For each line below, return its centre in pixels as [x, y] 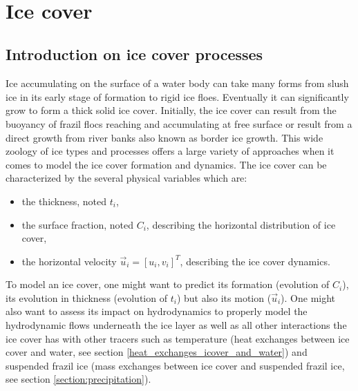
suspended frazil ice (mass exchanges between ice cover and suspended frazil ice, [175, 365]
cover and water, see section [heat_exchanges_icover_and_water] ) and [157, 352]
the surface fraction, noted [77, 224]
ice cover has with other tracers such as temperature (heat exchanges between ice [178, 338]
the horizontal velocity [69, 261]
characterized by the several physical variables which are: [126, 178]
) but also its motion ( [224, 297]
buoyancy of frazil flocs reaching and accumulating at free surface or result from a [179, 123]
